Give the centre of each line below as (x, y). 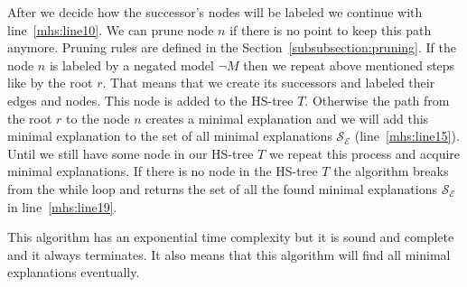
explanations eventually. (74, 272)
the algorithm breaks (391, 171)
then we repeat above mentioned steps (349, 65)
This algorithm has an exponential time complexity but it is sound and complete (231, 237)
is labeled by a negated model (131, 65)
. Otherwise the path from (377, 100)
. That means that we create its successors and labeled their (269, 83)
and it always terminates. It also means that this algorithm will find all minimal (229, 254)
